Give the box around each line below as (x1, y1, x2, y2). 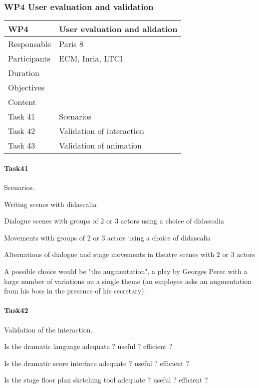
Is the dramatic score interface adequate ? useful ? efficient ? (4, 357, 189, 368)
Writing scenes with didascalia (4, 198, 97, 209)
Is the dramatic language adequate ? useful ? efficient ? (4, 341, 173, 351)
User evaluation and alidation (59, 23, 178, 35)
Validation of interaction (59, 125, 144, 137)
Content (8, 96, 36, 108)
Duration (8, 67, 39, 79)
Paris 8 (59, 38, 83, 50)
